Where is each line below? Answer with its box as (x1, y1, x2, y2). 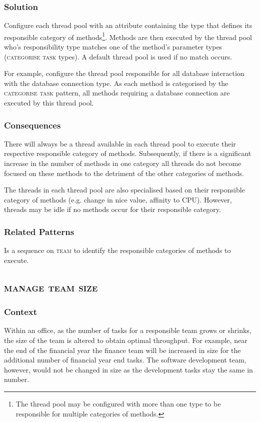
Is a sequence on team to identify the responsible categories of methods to (4, 245, 231, 255)
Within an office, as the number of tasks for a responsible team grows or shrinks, (4, 325, 251, 335)
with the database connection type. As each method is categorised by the (4, 77, 228, 88)
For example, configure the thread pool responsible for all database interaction (4, 68, 244, 78)
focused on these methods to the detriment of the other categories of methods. (4, 167, 244, 178)
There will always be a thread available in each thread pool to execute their (4, 138, 236, 148)
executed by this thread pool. (4, 97, 94, 108)
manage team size (4, 279, 98, 294)
